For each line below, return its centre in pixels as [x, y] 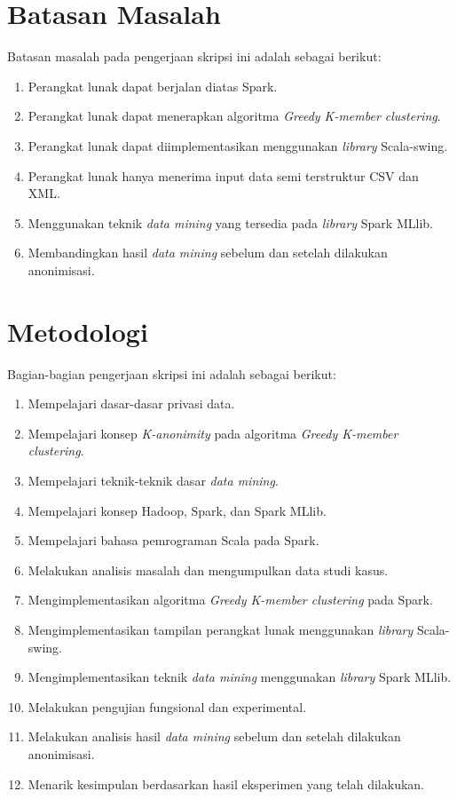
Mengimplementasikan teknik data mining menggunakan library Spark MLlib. [240, 677]
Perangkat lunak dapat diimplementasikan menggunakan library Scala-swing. [238, 145]
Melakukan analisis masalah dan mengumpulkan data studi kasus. [208, 570]
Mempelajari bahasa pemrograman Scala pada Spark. [173, 540]
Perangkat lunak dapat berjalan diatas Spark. [153, 86]
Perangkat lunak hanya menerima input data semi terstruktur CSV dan [223, 175]
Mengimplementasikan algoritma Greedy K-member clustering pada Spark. [230, 600]
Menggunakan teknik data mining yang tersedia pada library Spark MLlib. [230, 222]
